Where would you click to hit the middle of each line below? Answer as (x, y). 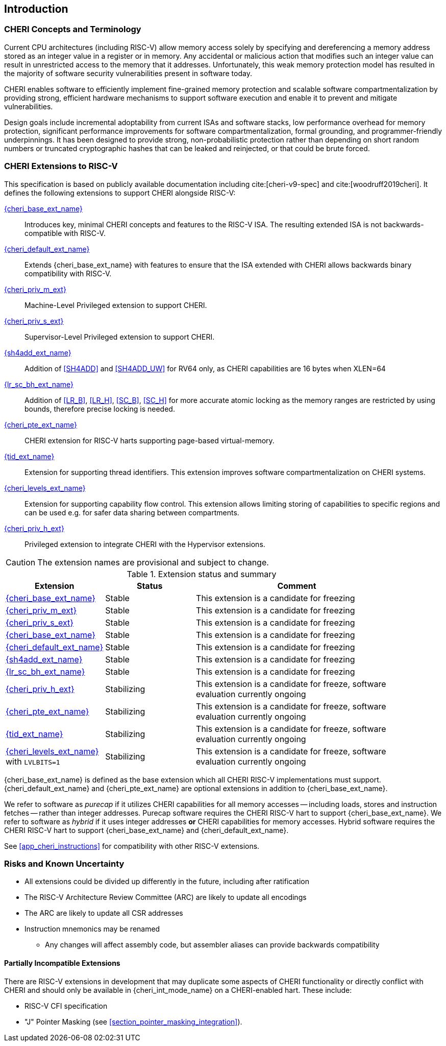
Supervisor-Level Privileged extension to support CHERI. (120, 337)
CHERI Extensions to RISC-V (61, 166)
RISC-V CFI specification (66, 1006)
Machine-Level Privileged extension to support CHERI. (116, 305)
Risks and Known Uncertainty (64, 863)
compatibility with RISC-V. (68, 273)
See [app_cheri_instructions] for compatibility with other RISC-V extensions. (132, 846)
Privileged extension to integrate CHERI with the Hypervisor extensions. (145, 544)
